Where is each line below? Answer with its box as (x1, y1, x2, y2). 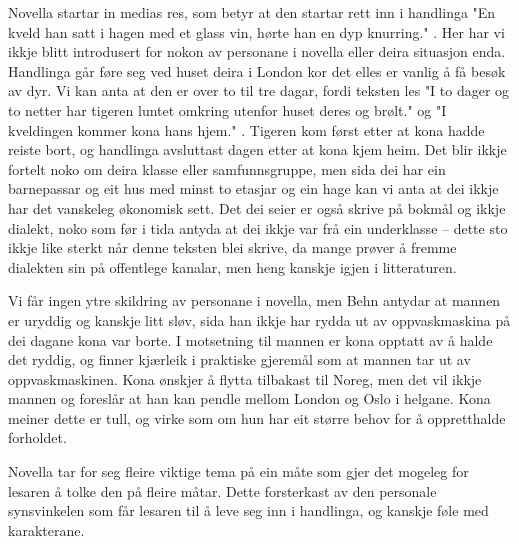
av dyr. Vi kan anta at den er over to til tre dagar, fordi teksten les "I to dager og (8, 80, 510, 101)
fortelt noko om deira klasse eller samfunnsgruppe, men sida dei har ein (8, 158, 446, 179)
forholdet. (8, 427, 67, 448)
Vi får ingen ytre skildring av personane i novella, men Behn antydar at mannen (8, 290, 501, 311)
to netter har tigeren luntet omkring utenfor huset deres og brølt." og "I (8, 99, 447, 120)
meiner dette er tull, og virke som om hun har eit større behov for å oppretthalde (8, 407, 506, 428)
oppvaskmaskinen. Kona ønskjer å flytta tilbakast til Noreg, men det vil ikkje (8, 368, 482, 389)
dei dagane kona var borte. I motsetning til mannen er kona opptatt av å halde (8, 329, 493, 350)
